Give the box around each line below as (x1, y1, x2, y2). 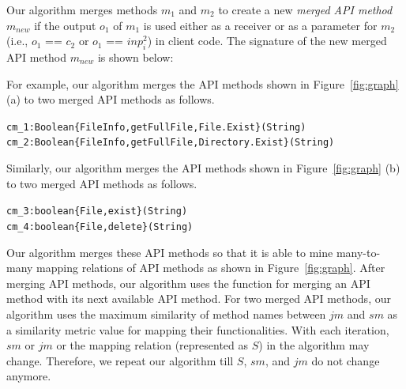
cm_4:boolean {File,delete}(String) (6, 221, 194, 232)
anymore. (6, 368, 51, 384)
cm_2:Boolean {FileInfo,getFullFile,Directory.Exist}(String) (6, 137, 335, 149)
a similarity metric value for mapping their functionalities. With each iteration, (6, 321, 389, 338)
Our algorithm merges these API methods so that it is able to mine (6, 244, 333, 260)
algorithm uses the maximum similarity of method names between (6, 305, 326, 322)
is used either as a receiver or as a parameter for (143, 17, 378, 33)
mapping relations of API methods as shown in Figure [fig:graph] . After (36, 259, 385, 276)
